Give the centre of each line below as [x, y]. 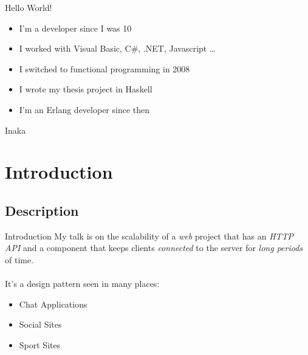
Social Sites [40, 324]
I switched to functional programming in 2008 [104, 68]
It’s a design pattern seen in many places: [82, 284]
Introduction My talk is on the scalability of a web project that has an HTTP [149, 236]
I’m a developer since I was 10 [75, 28]
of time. [19, 259]
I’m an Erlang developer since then [84, 109]
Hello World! [29, 7]
